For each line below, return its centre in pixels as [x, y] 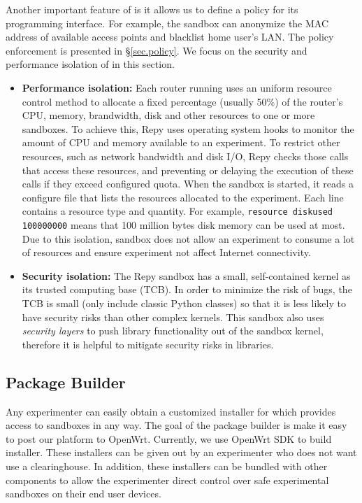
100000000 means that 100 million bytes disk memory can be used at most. [183, 224]
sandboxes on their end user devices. [84, 494]
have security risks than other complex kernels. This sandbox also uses [173, 317]
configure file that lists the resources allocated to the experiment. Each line [183, 197]
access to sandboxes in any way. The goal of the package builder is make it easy [176, 425]
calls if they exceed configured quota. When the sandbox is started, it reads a [188, 184]
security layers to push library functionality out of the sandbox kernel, [173, 331]
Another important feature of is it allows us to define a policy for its [152, 9]
